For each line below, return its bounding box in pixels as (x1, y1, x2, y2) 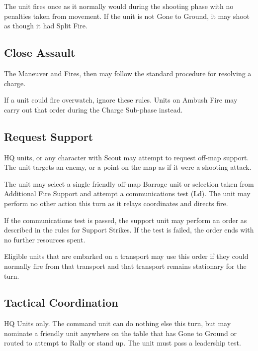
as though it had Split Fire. (4, 20, 87, 31)
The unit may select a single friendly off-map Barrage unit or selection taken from (4, 178, 254, 189)
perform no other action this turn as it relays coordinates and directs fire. (4, 198, 228, 208)
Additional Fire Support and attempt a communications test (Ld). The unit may (4, 188, 251, 199)
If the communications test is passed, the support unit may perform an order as (4, 215, 247, 225)
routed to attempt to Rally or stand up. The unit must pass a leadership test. (4, 338, 241, 348)
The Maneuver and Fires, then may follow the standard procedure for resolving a (4, 68, 252, 78)
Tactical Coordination (4, 295, 118, 310)
